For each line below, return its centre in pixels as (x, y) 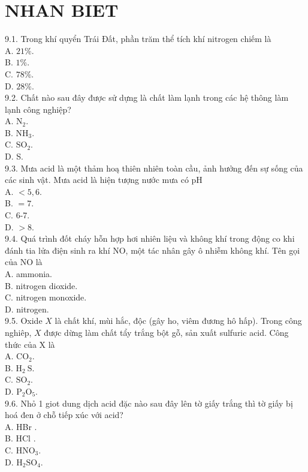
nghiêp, (18, 332)
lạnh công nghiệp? (38, 109)
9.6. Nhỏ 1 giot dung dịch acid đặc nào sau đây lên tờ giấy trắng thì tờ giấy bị (149, 403)
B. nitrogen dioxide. (41, 285)
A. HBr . (21, 426)
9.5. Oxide (24, 321)
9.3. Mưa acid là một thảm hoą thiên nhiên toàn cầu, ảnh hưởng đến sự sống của (154, 168)
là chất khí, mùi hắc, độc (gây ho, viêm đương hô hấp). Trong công (178, 321)
